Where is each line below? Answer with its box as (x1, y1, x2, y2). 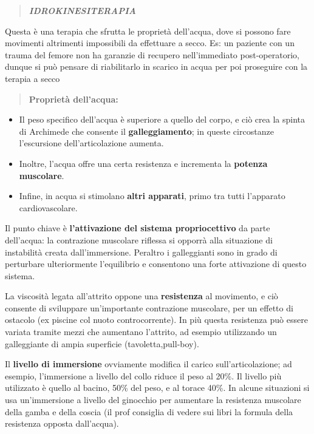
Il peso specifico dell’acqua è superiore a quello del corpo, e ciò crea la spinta (19, 113, 305, 126)
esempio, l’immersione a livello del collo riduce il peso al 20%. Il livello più (5, 369, 282, 382)
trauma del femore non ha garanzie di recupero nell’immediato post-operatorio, (5, 48, 299, 61)
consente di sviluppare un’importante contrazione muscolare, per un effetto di (5, 301, 293, 314)
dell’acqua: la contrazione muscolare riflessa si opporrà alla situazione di (5, 233, 273, 246)
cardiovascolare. (19, 201, 78, 214)
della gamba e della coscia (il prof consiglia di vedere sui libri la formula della (5, 405, 293, 418)
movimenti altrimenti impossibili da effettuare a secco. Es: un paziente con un (5, 36, 295, 49)
